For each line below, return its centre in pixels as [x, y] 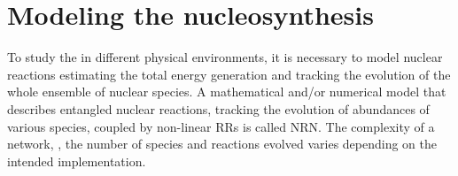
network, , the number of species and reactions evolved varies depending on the [222, 144]
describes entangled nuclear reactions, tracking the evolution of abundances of [218, 108]
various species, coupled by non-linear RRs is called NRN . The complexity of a [221, 126]
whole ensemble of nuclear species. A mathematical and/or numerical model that [227, 92]
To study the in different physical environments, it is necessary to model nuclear [225, 57]
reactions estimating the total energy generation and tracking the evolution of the [229, 74]
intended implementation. [77, 161]
